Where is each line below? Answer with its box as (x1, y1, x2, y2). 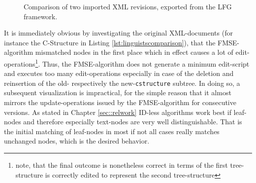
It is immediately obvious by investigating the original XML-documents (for (4, 28, 233, 38)
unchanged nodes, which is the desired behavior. (4, 136, 150, 146)
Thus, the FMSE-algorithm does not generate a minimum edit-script (42, 58, 250, 69)
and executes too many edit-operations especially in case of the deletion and (4, 68, 234, 78)
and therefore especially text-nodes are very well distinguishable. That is (23, 116, 242, 127)
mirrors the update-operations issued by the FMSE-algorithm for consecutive (4, 97, 236, 108)
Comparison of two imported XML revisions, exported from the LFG (24, 1, 232, 11)
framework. (24, 11, 58, 21)
